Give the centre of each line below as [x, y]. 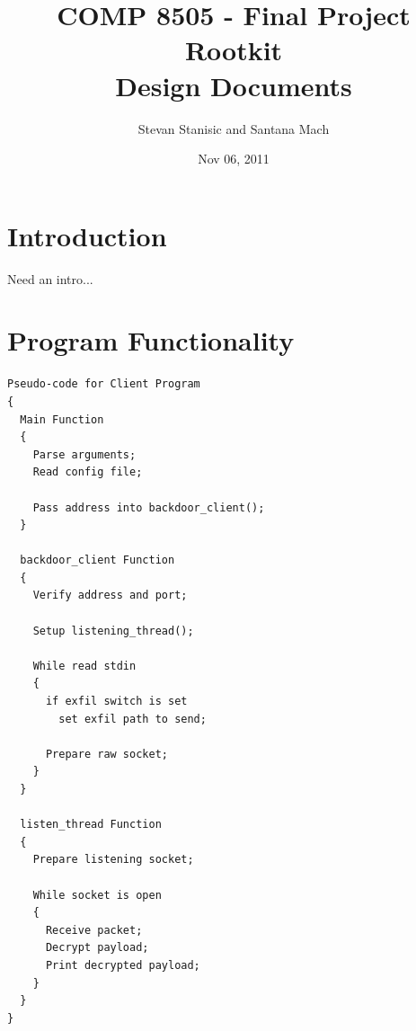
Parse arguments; [84, 454]
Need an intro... [50, 278]
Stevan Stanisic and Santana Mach [234, 128]
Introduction [87, 235]
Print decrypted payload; [123, 965]
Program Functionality [151, 340]
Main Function [62, 419]
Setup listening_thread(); [113, 631]
